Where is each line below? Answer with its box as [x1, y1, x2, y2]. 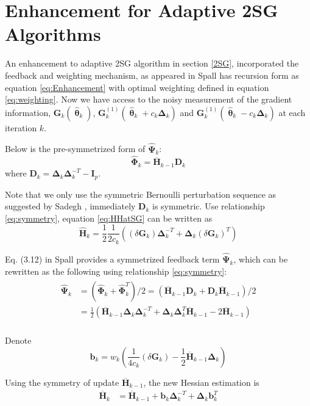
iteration [5, 121, 37, 134]
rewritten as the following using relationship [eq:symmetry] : [5, 264, 227, 277]
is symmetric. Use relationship [152, 200, 265, 212]
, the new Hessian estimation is [143, 375, 259, 388]
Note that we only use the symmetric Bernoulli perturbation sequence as [5, 187, 277, 200]
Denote [5, 334, 32, 347]
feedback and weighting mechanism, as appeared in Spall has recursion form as [5, 68, 299, 81]
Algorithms [5, 21, 101, 46]
